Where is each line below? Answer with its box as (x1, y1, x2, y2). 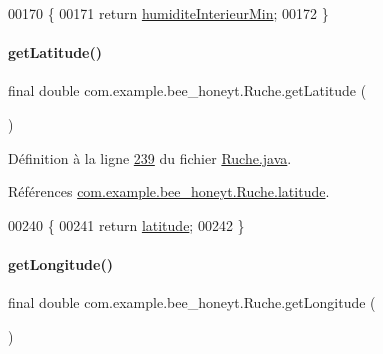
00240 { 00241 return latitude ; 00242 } (8, 214, 245, 235)
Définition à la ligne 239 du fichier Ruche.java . (8, 147, 292, 168)
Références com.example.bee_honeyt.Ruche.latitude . (8, 181, 330, 202)
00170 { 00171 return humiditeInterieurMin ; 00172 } (8, 3, 329, 23)
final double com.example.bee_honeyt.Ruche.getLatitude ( (8, 80, 367, 101)
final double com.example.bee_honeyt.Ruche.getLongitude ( (8, 292, 376, 313)
